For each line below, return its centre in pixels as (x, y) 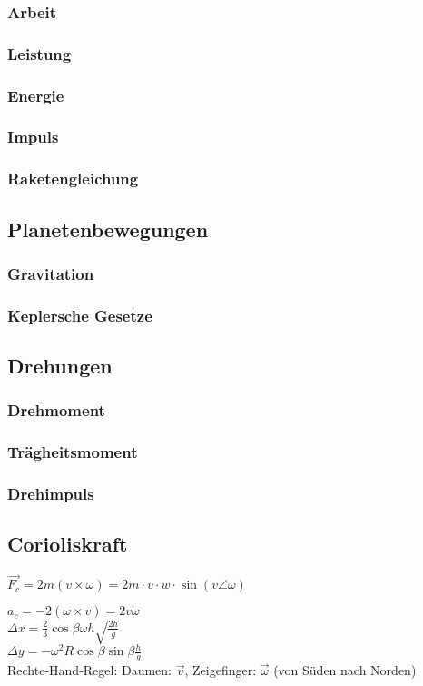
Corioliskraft (68, 544)
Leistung (39, 53)
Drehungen (60, 366)
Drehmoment (56, 410)
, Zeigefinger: (221, 670)
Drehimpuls (51, 494)
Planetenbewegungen (108, 229)
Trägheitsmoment (73, 452)
